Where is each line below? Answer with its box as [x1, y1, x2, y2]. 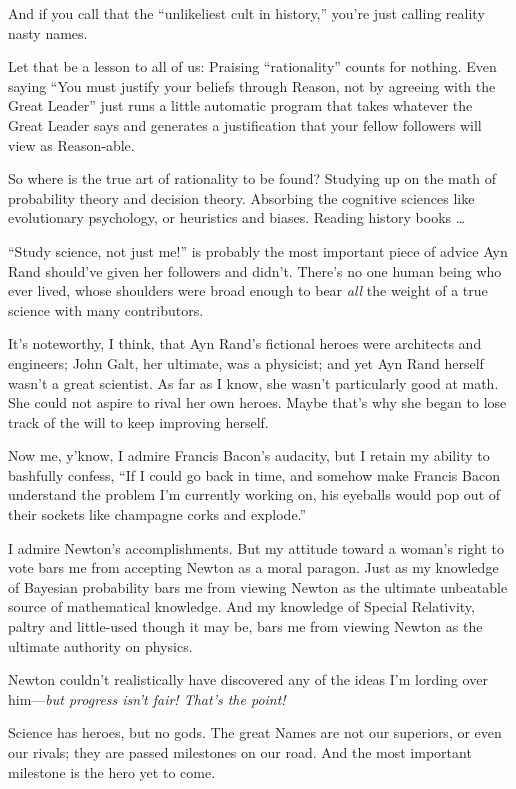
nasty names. [8, 22, 88, 43]
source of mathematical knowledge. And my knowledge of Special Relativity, [8, 596, 475, 617]
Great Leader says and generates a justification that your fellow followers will [8, 114, 482, 135]
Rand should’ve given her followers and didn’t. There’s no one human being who [8, 260, 502, 281]
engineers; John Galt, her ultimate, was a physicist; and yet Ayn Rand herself [8, 352, 484, 373]
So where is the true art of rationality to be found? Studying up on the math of [8, 168, 496, 189]
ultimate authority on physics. [8, 635, 193, 656]
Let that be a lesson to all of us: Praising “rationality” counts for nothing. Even [8, 56, 497, 77]
